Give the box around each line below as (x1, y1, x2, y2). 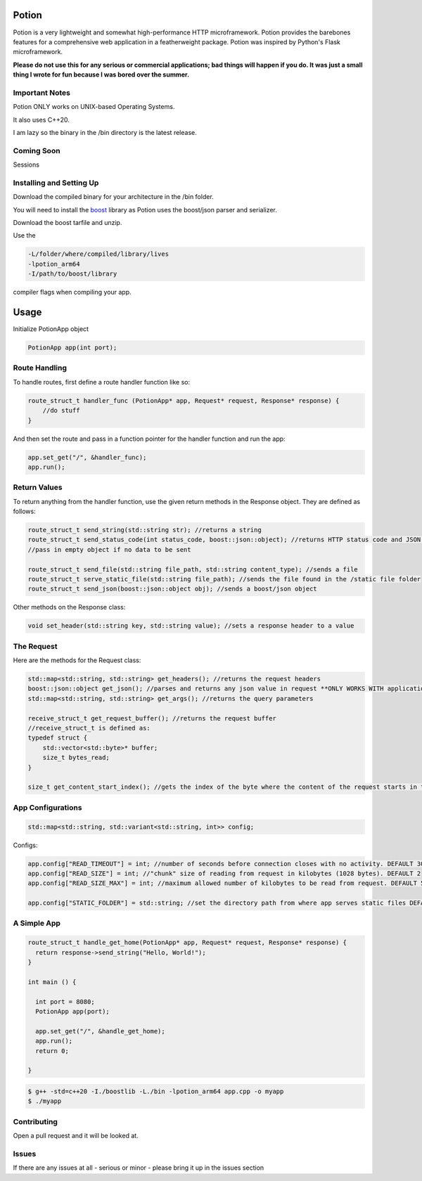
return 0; (35, 1047, 70, 1054)
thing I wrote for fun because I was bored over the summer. (13, 70, 190, 79)
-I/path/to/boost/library (27, 270, 117, 278)
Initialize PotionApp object (13, 325, 89, 333)
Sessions (13, 160, 40, 169)
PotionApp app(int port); (27, 344, 117, 351)
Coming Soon (13, 146, 60, 155)
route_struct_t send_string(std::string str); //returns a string (27, 526, 262, 534)
